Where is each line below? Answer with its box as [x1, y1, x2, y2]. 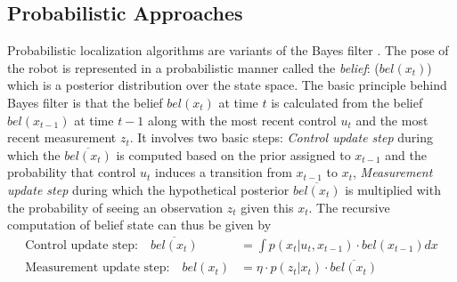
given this [241, 197, 294, 216]
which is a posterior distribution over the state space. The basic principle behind [7, 76, 447, 94]
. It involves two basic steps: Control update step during [129, 128, 433, 147]
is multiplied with [345, 180, 441, 198]
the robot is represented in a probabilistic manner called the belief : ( [7, 58, 379, 77]
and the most [355, 110, 428, 129]
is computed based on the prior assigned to [116, 145, 351, 164]
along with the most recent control [148, 110, 337, 129]
